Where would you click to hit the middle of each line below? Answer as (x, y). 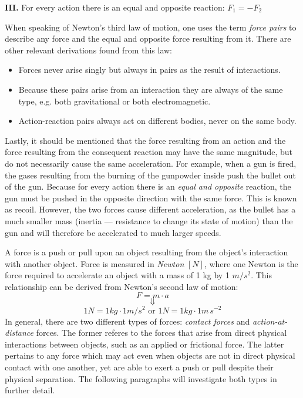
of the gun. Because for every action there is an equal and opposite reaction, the (148, 186)
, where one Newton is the (251, 263)
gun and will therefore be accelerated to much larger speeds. (113, 232)
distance (19, 333)
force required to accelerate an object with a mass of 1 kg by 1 (117, 275)
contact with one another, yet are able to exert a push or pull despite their (139, 367)
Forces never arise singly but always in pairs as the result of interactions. (149, 70)
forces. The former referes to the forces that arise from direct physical (161, 333)
